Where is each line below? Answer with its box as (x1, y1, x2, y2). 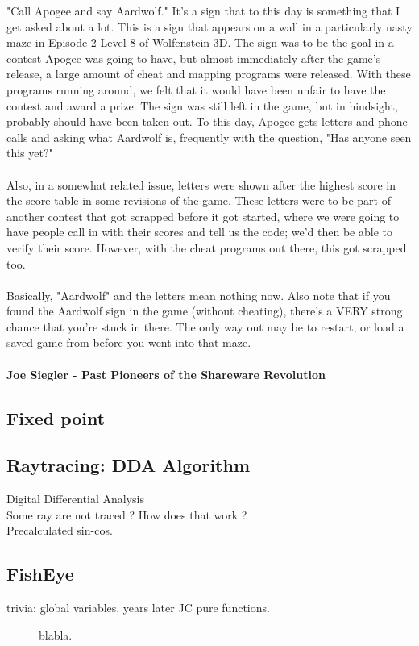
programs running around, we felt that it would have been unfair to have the (6, 81, 386, 98)
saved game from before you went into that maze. (6, 334, 251, 351)
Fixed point (6, 405, 106, 430)
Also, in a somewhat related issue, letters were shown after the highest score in (6, 176, 396, 193)
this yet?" (6, 144, 53, 161)
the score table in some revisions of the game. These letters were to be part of (6, 192, 391, 209)
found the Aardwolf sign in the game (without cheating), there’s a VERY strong (6, 302, 403, 319)
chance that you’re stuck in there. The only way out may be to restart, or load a (6, 318, 404, 335)
